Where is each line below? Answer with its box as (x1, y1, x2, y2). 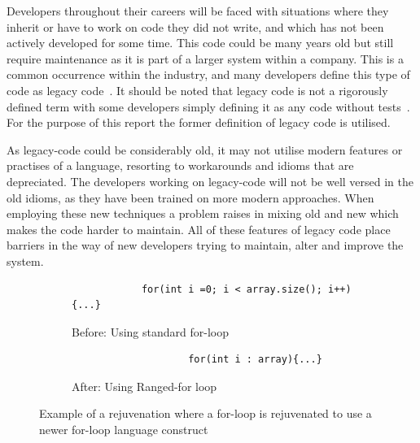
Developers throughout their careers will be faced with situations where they (7, 2, 389, 19)
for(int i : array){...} (188, 354, 322, 366)
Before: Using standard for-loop (72, 323, 229, 340)
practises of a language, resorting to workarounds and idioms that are (7, 157, 354, 174)
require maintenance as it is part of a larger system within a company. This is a (7, 50, 404, 67)
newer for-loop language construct (39, 421, 208, 438)
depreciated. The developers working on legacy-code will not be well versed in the (7, 172, 413, 189)
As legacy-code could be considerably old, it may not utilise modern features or (7, 141, 403, 158)
